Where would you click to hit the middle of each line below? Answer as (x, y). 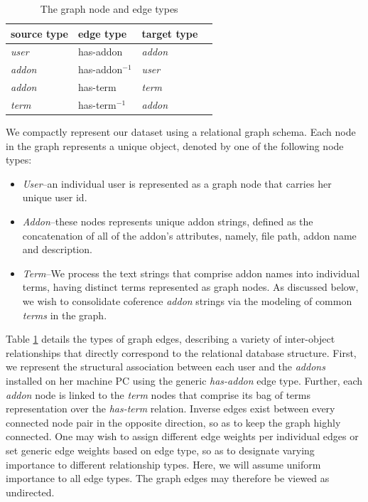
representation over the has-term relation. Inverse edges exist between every (171, 408)
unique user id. (55, 197)
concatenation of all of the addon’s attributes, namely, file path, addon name (189, 235)
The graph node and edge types (109, 9)
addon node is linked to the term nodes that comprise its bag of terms (158, 394)
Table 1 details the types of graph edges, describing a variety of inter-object (171, 339)
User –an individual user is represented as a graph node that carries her (177, 183)
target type (170, 33)
